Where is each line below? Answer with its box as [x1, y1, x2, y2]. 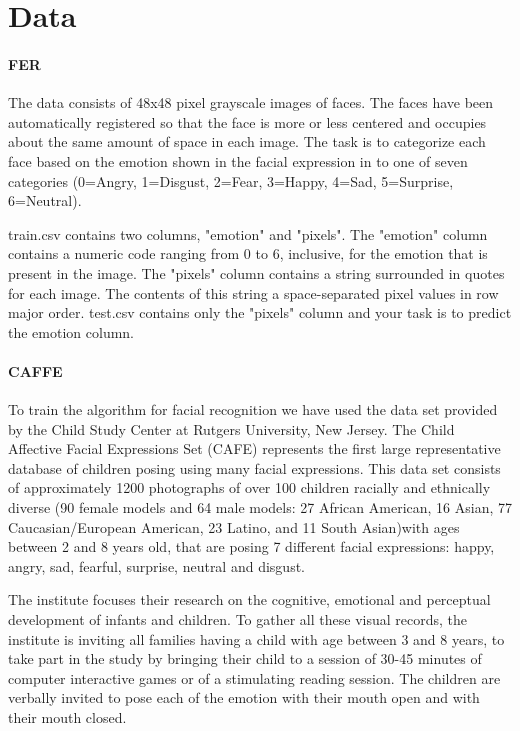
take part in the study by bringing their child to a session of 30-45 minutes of [8, 648, 482, 669]
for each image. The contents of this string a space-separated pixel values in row [8, 282, 499, 303]
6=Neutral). [8, 190, 82, 211]
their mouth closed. [8, 707, 127, 727]
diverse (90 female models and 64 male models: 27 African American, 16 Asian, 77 [8, 497, 512, 518]
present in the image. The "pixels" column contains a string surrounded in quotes [8, 262, 505, 283]
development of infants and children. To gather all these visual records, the [8, 609, 467, 630]
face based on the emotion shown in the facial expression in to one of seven [8, 150, 468, 171]
